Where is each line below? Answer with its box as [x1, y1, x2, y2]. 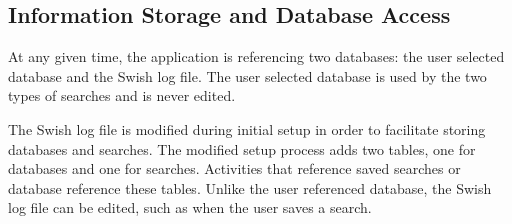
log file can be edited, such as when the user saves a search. [8, 197, 372, 218]
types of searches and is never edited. [8, 85, 236, 106]
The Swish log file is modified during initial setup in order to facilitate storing [8, 118, 486, 139]
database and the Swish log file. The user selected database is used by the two [8, 65, 487, 86]
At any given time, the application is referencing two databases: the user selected [8, 46, 505, 67]
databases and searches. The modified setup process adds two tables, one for [8, 138, 476, 159]
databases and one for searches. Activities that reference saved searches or [8, 158, 461, 179]
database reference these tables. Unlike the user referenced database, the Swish [8, 177, 492, 198]
